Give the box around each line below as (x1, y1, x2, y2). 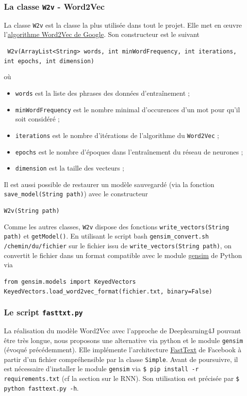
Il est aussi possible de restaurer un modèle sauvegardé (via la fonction (4, 179, 214, 189)
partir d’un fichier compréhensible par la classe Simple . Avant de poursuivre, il (4, 354, 238, 364)
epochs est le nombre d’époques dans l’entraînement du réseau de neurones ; (15, 146, 243, 156)
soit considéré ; (15, 114, 60, 124)
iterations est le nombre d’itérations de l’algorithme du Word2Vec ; (15, 130, 219, 140)
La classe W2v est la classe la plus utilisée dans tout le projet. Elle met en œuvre (4, 19, 242, 30)
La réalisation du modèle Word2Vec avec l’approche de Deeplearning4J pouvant (4, 325, 241, 335)
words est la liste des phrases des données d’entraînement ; (15, 87, 190, 98)
